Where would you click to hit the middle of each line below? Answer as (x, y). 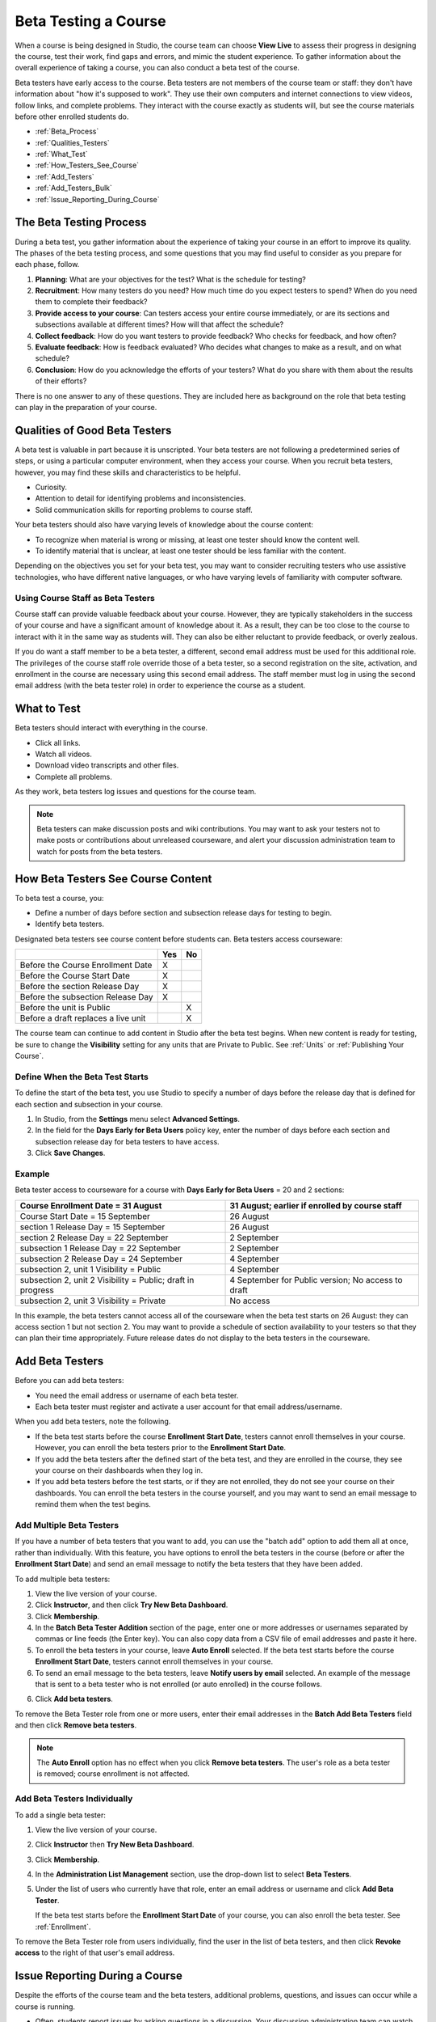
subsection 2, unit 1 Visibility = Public (90, 1269)
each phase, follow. (47, 264)
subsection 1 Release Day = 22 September (100, 1248)
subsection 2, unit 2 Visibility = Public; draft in (107, 1280)
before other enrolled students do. (72, 116)
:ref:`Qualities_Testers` (72, 142)
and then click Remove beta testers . (76, 1725)
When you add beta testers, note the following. (93, 1421)
